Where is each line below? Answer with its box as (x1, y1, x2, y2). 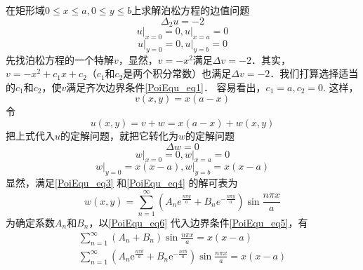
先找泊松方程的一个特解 (6, 52, 114, 67)
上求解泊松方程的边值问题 (131, 3, 250, 17)
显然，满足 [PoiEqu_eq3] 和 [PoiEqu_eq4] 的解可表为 (6, 175, 238, 190)
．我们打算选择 (270, 66, 339, 81)
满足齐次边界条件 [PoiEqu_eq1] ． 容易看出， (66, 79, 266, 94)
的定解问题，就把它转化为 (60, 128, 179, 143)
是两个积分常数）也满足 (123, 66, 232, 81)
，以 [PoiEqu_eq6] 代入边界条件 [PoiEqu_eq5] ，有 (88, 215, 308, 229)
